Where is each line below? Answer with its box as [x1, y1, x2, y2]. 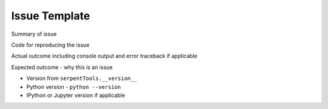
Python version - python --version [26, 83, 121, 90]
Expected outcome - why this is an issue [11, 64, 113, 71]
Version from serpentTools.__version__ [26, 74, 137, 82]
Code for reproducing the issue [11, 41, 90, 48]
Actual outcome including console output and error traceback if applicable [11, 52, 197, 60]
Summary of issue [11, 30, 57, 38]
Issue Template [11, 9, 91, 22]
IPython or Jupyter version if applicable [26, 91, 126, 99]
